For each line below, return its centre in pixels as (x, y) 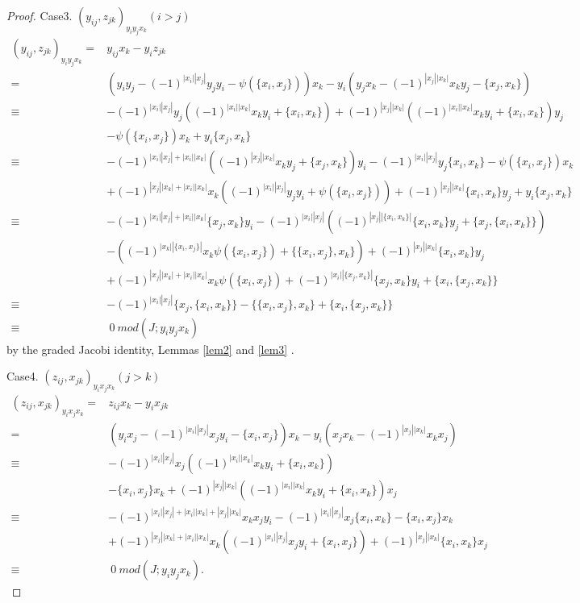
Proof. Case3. (40, 15)
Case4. (23, 376)
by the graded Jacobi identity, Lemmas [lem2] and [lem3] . (150, 349)
